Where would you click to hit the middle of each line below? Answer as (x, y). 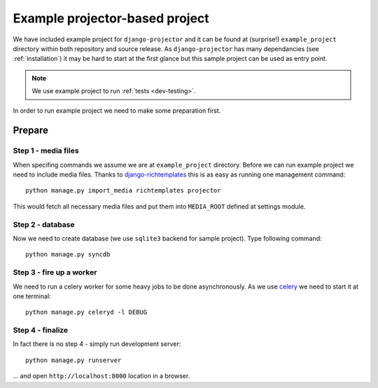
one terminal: (32, 296)
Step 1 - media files (46, 151)
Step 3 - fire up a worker (55, 272)
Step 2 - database (44, 224)
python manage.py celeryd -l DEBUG (86, 312)
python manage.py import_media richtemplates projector (123, 190)
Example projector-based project (111, 18)
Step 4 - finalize (41, 331)
